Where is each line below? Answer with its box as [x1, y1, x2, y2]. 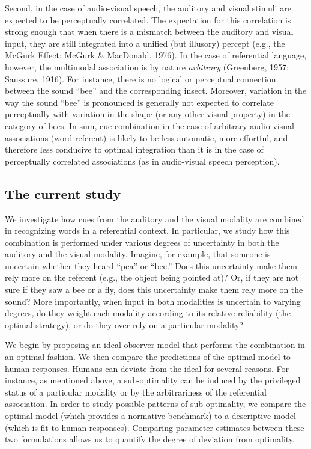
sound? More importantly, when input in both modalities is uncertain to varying [5, 295, 301, 307]
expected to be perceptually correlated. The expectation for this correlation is [5, 13, 291, 26]
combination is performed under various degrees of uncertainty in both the [5, 236, 279, 248]
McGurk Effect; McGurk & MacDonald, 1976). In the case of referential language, [5, 49, 307, 61]
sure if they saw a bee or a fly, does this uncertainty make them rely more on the [5, 283, 303, 296]
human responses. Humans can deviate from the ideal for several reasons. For [5, 362, 289, 374]
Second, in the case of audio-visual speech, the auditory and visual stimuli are [5, 2, 291, 14]
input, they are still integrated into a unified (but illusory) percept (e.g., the [5, 37, 285, 49]
